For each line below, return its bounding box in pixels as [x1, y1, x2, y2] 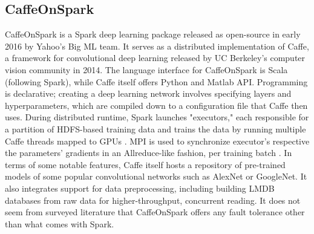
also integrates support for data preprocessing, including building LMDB [5, 181, 275, 194]
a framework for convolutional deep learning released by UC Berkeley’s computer [5, 51, 306, 64]
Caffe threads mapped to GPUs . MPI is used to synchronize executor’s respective [5, 134, 310, 147]
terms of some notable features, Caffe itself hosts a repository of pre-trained [5, 158, 286, 171]
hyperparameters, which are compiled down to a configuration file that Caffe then [5, 99, 308, 111]
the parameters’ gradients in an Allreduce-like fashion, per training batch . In [5, 146, 292, 159]
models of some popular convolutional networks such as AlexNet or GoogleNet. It [5, 170, 307, 183]
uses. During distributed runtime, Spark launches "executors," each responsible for [5, 111, 309, 123]
